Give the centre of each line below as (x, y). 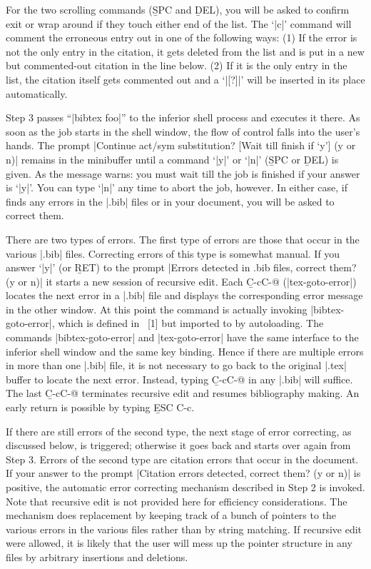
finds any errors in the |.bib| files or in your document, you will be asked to (170, 201)
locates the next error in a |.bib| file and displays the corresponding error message (184, 295)
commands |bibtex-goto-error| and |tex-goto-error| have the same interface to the (182, 337)
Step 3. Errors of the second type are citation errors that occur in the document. (182, 459)
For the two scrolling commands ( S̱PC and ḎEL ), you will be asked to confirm (178, 9)
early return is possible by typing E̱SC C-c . (100, 407)
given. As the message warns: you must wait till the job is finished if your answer (183, 173)
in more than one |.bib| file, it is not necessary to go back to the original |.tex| (176, 365)
